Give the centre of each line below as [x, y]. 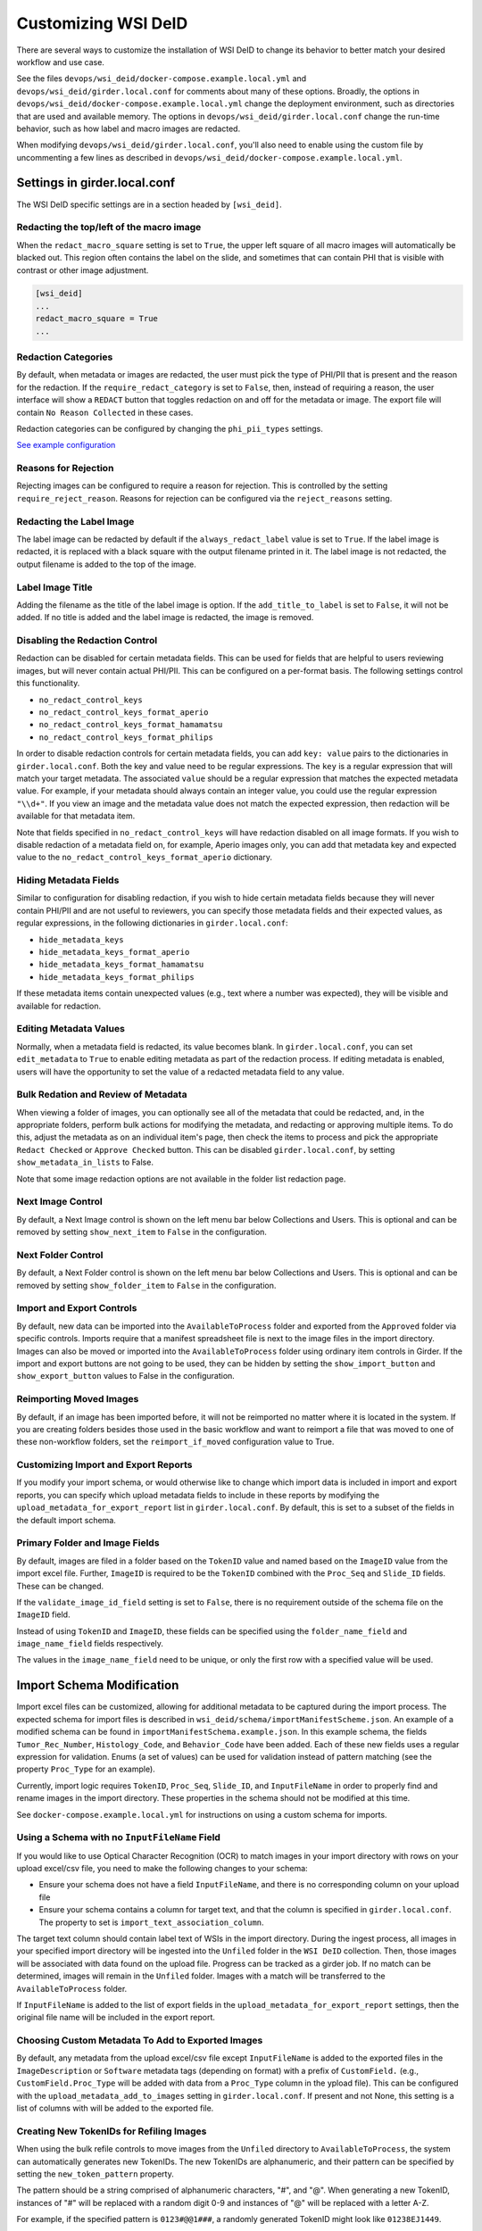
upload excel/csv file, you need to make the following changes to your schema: [162, 1869]
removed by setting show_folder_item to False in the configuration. [146, 1285]
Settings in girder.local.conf [96, 183]
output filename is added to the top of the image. [106, 564]
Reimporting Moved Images [78, 1399]
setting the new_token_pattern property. [95, 2174]
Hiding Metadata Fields [68, 881]
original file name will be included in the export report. [116, 2018]
